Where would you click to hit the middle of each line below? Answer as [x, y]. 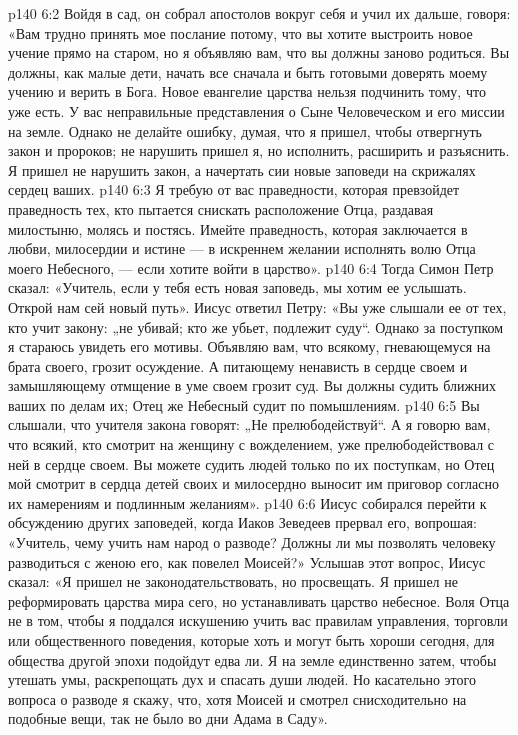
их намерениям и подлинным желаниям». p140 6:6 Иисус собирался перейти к [247, 502]
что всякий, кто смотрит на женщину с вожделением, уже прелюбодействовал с [251, 444]
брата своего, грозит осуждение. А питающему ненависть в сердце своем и [238, 365]
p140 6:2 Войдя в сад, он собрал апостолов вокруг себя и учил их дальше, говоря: [259, 13]
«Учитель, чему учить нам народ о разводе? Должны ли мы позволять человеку [252, 542]
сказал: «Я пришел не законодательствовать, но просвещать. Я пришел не [233, 581]
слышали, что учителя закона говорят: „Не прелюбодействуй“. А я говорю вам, [249, 424]
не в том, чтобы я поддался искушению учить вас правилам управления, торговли [258, 620]
